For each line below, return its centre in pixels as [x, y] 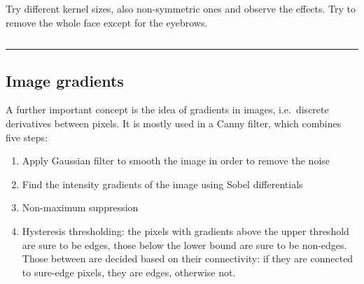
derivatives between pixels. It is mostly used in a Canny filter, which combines [174, 123]
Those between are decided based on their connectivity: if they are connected [188, 258]
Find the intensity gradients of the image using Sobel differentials [162, 184]
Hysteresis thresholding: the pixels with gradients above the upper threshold [185, 230]
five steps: [27, 137]
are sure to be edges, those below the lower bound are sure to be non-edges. [184, 244]
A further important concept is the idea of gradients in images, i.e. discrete [167, 109]
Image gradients [65, 80]
